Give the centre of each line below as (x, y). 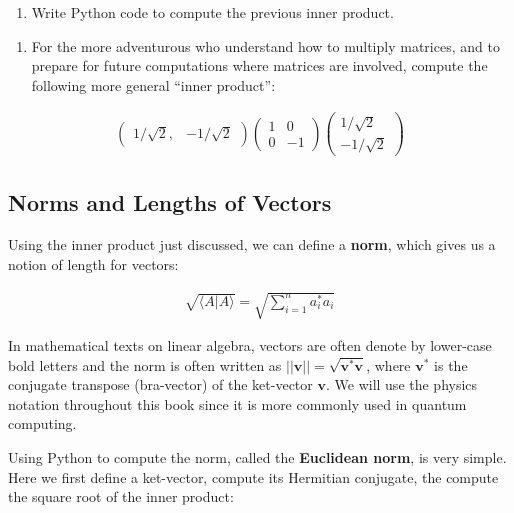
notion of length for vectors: (93, 263)
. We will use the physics (401, 384)
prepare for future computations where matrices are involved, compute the (259, 65)
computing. (42, 423)
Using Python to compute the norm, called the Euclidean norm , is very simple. (257, 457)
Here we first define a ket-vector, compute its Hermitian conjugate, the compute (253, 476)
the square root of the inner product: (121, 496)
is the (451, 364)
